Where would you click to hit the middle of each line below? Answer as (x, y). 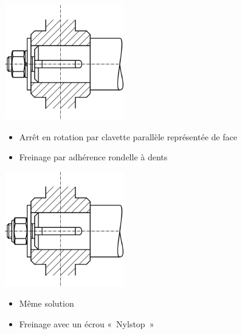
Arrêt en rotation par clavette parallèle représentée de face (128, 136)
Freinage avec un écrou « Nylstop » (87, 323)
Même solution (47, 303)
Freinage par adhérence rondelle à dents (93, 157)
